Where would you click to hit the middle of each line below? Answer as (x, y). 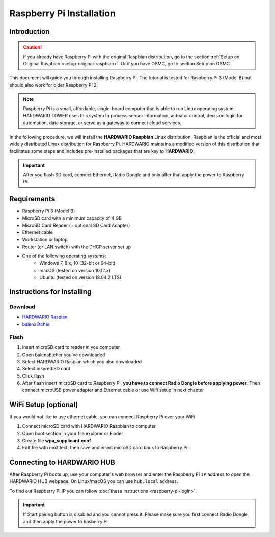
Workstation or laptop (45, 239)
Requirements (32, 199)
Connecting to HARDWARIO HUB (62, 462)
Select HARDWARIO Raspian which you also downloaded (82, 361)
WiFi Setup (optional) (44, 405)
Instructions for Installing (50, 292)
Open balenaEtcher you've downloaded (64, 355)
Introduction (30, 31)
